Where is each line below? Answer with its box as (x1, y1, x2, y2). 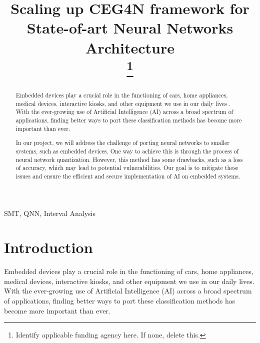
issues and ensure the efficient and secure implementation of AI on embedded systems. (15, 171, 240, 180)
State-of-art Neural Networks (26, 17, 233, 38)
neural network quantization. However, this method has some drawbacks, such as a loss (15, 155, 243, 163)
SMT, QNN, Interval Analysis (4, 207, 95, 218)
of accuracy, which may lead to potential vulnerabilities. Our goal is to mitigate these (15, 163, 238, 172)
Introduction (4, 237, 93, 257)
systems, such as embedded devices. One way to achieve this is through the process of (15, 146, 239, 155)
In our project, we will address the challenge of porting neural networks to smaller (15, 138, 230, 147)
